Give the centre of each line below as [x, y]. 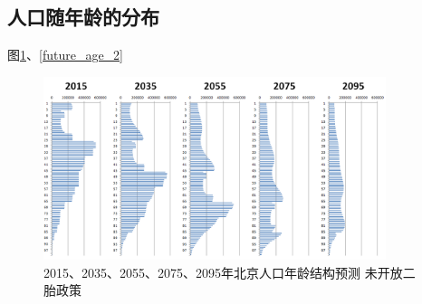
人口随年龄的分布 [83, 17]
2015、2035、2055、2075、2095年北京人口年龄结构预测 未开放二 [230, 272]
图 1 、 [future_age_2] [66, 55]
